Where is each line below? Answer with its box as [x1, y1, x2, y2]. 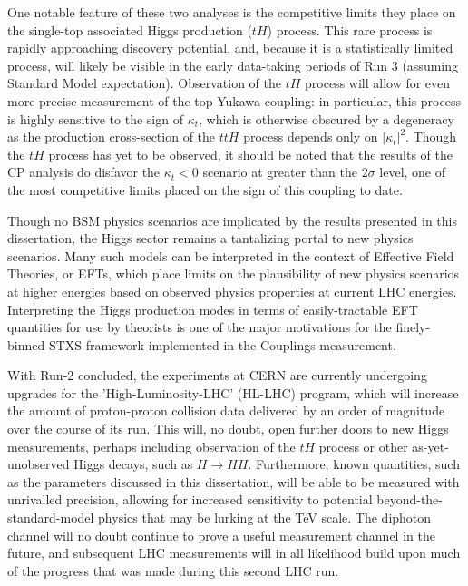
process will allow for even [305, 73, 451, 93]
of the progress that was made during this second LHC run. [7, 561, 339, 580]
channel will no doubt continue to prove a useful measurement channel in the [7, 525, 435, 544]
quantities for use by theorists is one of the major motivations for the [7, 317, 392, 337]
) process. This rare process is [267, 20, 433, 39]
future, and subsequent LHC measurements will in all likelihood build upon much [7, 543, 461, 562]
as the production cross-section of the [7, 127, 216, 146]
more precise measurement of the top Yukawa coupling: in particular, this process [7, 91, 461, 110]
